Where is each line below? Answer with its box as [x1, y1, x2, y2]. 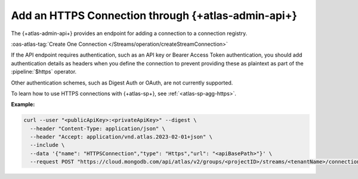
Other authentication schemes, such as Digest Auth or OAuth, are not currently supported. [11, 79, 233, 86]
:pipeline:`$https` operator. [11, 68, 77, 76]
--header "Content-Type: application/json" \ [30, 125, 165, 132]
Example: [11, 101, 35, 108]
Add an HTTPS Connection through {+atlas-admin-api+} [11, 9, 298, 22]
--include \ [30, 142, 65, 149]
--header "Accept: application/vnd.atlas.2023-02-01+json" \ [30, 134, 213, 140]
